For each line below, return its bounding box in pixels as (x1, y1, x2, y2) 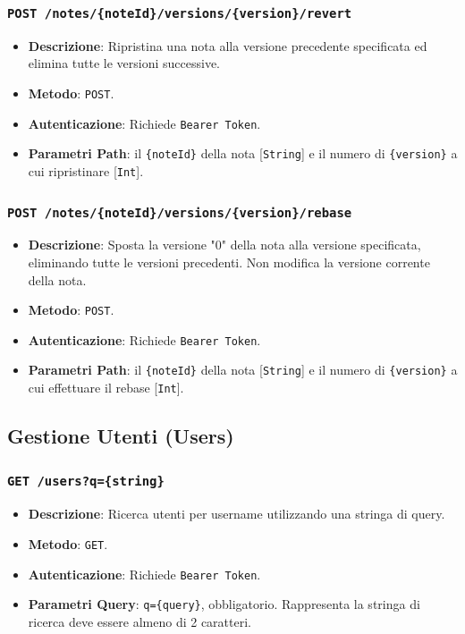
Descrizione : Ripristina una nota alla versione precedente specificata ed (28, 36, 427, 55)
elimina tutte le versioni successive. (28, 54, 220, 72)
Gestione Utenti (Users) (7, 422, 234, 450)
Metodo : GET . (28, 534, 108, 553)
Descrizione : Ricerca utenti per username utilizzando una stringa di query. (28, 504, 445, 523)
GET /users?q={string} (7, 474, 165, 489)
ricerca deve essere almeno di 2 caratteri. (28, 612, 251, 630)
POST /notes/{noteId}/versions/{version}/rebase (7, 205, 352, 220)
